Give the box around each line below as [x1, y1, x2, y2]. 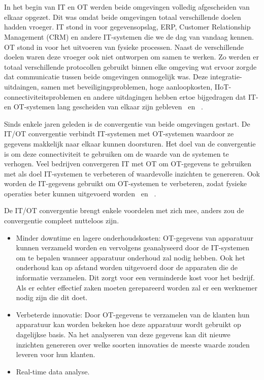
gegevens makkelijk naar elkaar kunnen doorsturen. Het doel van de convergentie [4, 138, 256, 149]
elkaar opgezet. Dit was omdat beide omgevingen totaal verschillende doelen [4, 11, 241, 22]
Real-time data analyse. [16, 366, 90, 376]
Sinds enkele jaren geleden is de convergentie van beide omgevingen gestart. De [4, 118, 250, 129]
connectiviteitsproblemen [4, 91, 82, 102]
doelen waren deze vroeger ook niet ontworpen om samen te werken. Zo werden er [4, 51, 259, 62]
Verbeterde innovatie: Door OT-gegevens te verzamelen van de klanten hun [16, 309, 250, 319]
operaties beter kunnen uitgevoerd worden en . [4, 188, 156, 198]
